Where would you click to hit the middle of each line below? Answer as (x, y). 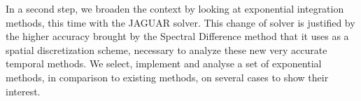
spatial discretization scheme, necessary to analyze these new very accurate (167, 49)
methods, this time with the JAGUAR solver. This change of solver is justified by (180, 22)
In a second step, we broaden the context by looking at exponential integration (175, 8)
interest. (23, 91)
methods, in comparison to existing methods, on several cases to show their (167, 77)
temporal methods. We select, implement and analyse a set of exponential (164, 63)
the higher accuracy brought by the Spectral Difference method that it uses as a (177, 36)
